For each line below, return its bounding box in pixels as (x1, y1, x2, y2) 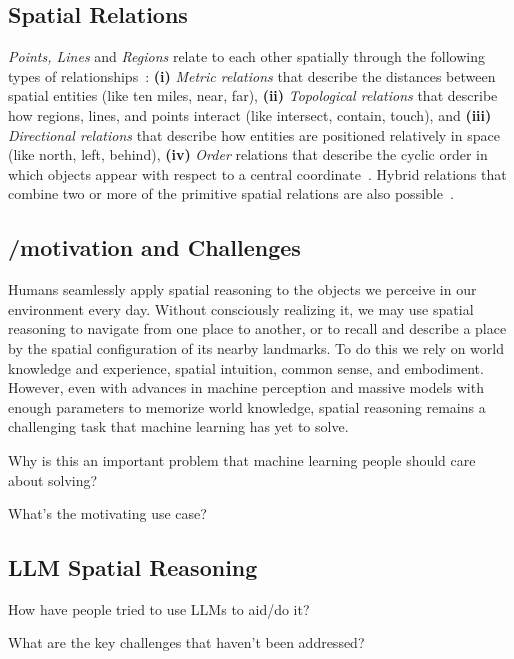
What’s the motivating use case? (8, 503, 207, 524)
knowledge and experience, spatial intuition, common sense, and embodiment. (8, 357, 484, 378)
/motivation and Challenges (8, 232, 301, 263)
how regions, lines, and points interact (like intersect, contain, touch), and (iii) (8, 104, 492, 125)
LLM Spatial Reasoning (8, 552, 258, 583)
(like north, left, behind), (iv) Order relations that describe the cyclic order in (8, 144, 488, 165)
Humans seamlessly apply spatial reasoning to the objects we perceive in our (8, 279, 477, 300)
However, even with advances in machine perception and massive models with (8, 377, 484, 398)
